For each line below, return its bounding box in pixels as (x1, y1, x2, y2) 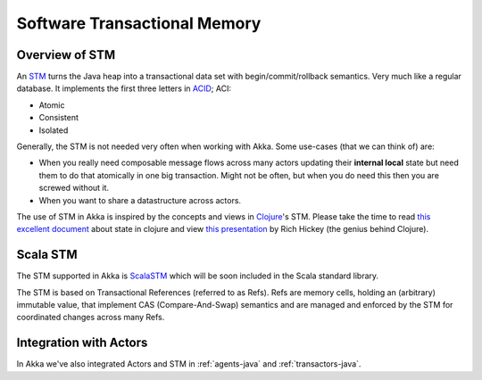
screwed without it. (38, 183, 110, 194)
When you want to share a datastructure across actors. (38, 194, 241, 205)
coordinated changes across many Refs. (16, 312, 165, 323)
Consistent (38, 112, 79, 123)
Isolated (38, 125, 69, 136)
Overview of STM (16, 47, 116, 62)
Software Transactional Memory (16, 13, 262, 33)
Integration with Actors (16, 335, 148, 351)
